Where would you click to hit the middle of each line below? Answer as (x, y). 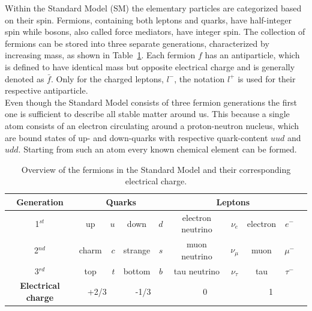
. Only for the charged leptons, (107, 78)
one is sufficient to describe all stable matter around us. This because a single (147, 114)
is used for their (267, 78)
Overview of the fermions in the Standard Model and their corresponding (156, 169)
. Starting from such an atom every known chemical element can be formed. (157, 149)
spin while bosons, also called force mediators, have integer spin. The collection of (155, 32)
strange (137, 249)
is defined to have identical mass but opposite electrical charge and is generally (150, 66)
